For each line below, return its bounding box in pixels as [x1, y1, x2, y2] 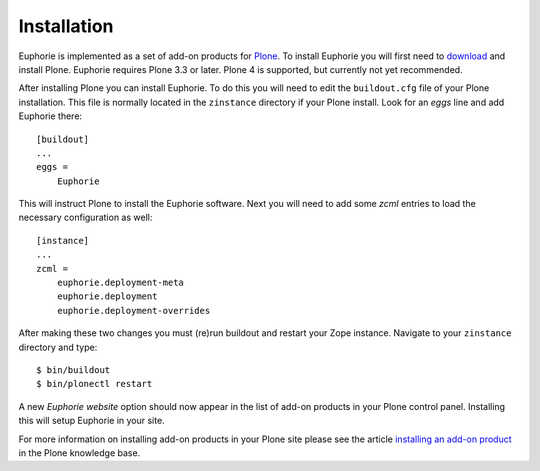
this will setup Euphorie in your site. [18, 415, 165, 427]
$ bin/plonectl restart [36, 378, 153, 390]
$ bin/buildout [36, 364, 111, 375]
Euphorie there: [18, 110, 83, 122]
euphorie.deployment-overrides [56, 305, 211, 316]
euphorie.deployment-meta [56, 277, 185, 289]
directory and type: [18, 341, 98, 353]
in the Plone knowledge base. [18, 446, 141, 459]
